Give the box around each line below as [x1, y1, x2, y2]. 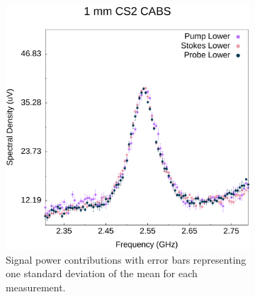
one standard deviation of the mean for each [6, 266, 198, 281]
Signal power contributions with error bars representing [6, 252, 246, 267]
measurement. [6, 279, 66, 294]
